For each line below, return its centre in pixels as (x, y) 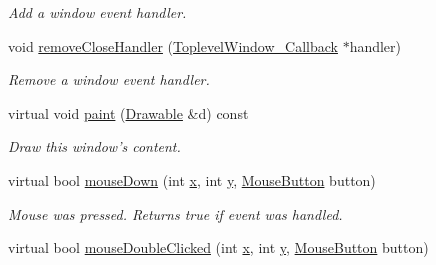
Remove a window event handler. (109, 79)
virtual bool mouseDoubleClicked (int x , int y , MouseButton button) (218, 247)
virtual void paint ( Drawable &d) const (128, 112)
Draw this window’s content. (94, 146)
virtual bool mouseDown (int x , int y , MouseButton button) (192, 179)
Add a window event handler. (97, 12)
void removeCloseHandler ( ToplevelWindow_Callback (173, 45)
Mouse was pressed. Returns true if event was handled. (175, 213)
